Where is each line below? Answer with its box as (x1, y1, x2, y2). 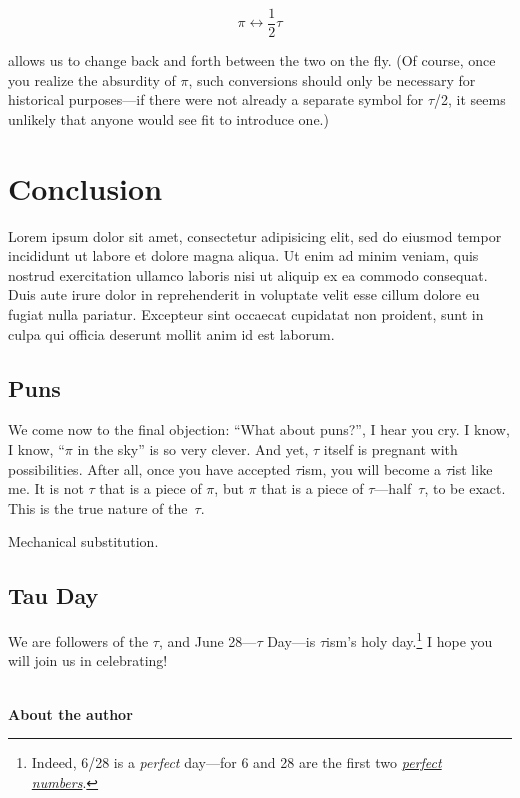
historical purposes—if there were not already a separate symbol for (8, 89, 424, 110)
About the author (8, 703, 133, 724)
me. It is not (8, 478, 84, 499)
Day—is (267, 630, 316, 651)
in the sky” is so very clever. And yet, (77, 438, 309, 459)
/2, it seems (434, 89, 506, 110)
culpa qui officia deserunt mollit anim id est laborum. (8, 323, 335, 344)
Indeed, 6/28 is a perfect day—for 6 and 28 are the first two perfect (31, 752, 442, 773)
